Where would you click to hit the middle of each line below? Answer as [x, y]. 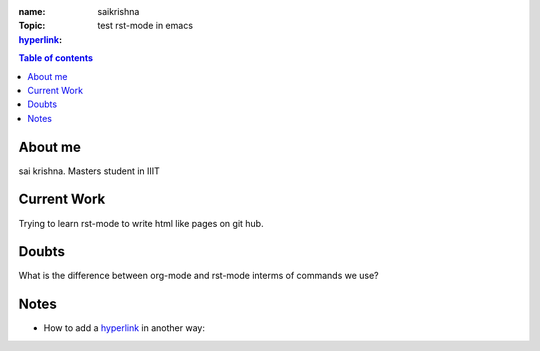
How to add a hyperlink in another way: [124, 328]
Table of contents [56, 58]
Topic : [32, 26]
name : [32, 11]
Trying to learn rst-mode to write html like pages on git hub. [141, 223]
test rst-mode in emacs [145, 26]
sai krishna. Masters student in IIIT [89, 171]
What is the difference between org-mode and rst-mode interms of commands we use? [198, 276]
